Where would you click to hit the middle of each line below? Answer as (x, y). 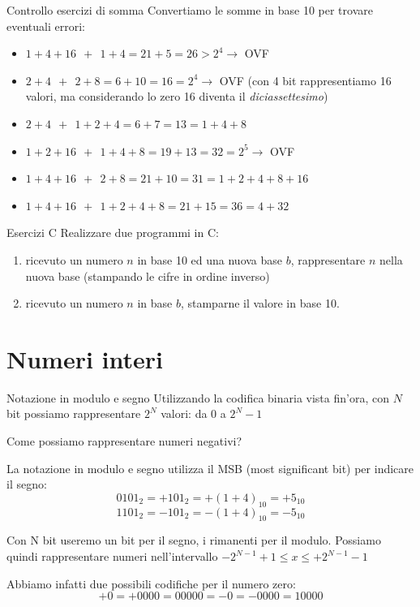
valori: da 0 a (193, 413)
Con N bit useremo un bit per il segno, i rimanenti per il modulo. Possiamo (194, 540)
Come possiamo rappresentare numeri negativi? (124, 441)
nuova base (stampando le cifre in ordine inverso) (148, 276)
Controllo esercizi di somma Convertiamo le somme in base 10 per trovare (190, 10)
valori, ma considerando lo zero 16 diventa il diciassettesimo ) (177, 96)
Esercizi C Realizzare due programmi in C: (113, 232)
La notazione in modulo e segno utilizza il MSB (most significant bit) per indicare (210, 468)
